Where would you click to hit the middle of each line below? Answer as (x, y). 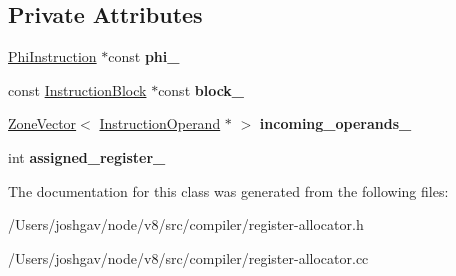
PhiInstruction (52, 56)
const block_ (201, 89)
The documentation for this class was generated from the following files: (228, 190)
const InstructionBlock (77, 89)
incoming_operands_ (335, 123)
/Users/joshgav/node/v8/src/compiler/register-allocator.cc (188, 257)
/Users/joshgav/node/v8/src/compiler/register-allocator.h (186, 224)
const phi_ (144, 56)
